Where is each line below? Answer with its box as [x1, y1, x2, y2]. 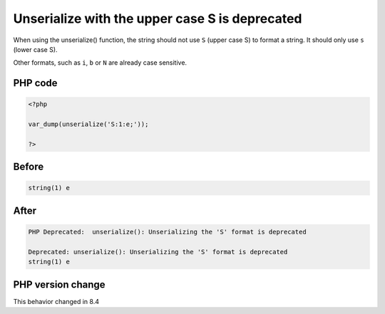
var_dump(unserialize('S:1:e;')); [28, 120, 149, 128]
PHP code [13, 77, 58, 89]
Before [13, 161, 44, 173]
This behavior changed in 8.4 [13, 297, 100, 305]
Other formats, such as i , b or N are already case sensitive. [13, 58, 188, 67]
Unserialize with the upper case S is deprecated [13, 11, 302, 26]
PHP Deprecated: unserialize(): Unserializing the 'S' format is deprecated [28, 228, 307, 236]
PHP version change [13, 278, 106, 291]
